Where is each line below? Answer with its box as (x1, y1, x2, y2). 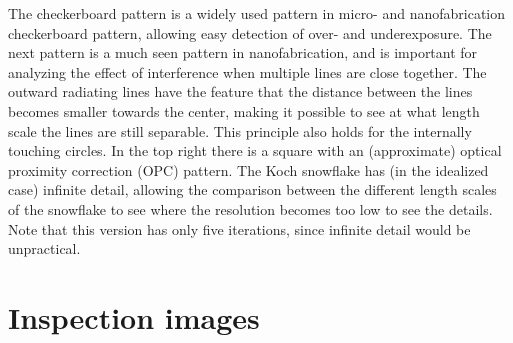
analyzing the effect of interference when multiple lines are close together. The (8, 61, 487, 82)
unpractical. (8, 238, 81, 259)
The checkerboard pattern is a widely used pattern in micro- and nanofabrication (8, 3, 506, 23)
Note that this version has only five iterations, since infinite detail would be (8, 218, 471, 239)
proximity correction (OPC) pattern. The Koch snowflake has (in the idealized (8, 159, 489, 180)
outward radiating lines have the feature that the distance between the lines (8, 81, 473, 102)
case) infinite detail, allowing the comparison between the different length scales (8, 179, 497, 200)
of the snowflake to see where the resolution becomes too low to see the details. (8, 198, 493, 219)
